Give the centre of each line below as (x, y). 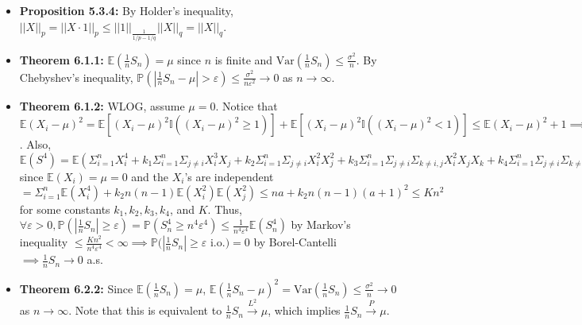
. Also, (35, 144)
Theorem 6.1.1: (62, 59)
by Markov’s (321, 224)
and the (150, 176)
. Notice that (247, 105)
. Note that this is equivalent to (145, 310)
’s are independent (229, 176)
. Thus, (225, 209)
